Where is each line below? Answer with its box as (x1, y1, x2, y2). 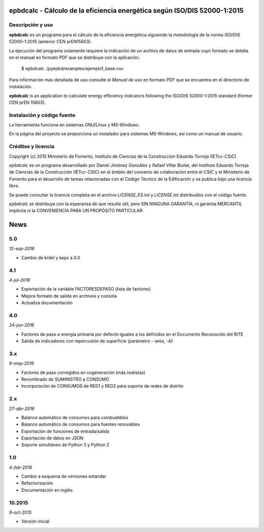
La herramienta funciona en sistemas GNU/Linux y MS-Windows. (9, 122, 140, 128)
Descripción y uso (9, 22, 53, 28)
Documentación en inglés (21, 487, 73, 493)
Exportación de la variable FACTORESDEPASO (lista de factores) (21, 286, 151, 292)
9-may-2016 (9, 361, 34, 366)
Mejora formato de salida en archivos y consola (21, 293, 117, 299)
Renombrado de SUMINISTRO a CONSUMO (21, 376, 110, 382)
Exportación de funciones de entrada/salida (21, 428, 110, 434)
